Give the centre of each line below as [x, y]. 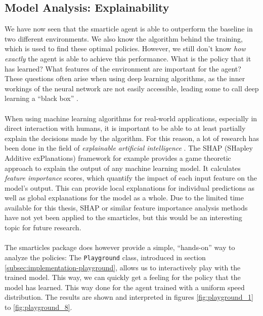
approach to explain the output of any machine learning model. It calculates [123, 168]
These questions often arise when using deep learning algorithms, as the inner [125, 78]
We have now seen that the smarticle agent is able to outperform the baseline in [129, 29]
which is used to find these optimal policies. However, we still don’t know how [125, 48]
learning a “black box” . [41, 98]
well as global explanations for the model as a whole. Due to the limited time [124, 198]
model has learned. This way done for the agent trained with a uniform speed [125, 287]
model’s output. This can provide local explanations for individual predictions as [130, 187]
